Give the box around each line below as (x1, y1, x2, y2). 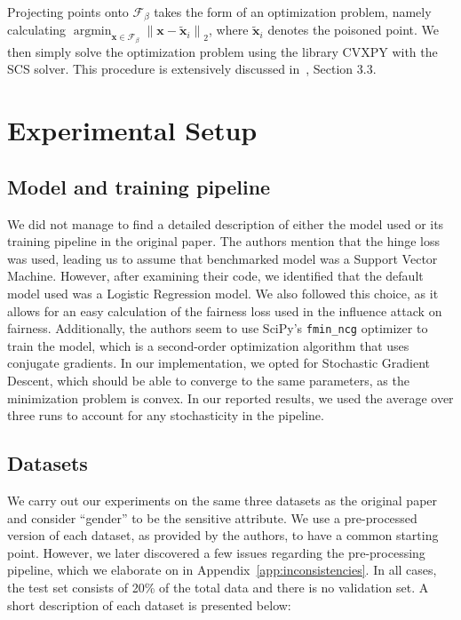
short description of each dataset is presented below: (7, 595, 291, 614)
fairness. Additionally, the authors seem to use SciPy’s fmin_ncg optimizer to (7, 319, 428, 338)
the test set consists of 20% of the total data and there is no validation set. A (7, 578, 429, 597)
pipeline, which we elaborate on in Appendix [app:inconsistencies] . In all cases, (7, 560, 437, 579)
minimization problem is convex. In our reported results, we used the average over (7, 388, 454, 407)
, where (209, 20, 249, 39)
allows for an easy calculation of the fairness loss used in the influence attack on (7, 301, 442, 320)
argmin (73, 25, 112, 38)
